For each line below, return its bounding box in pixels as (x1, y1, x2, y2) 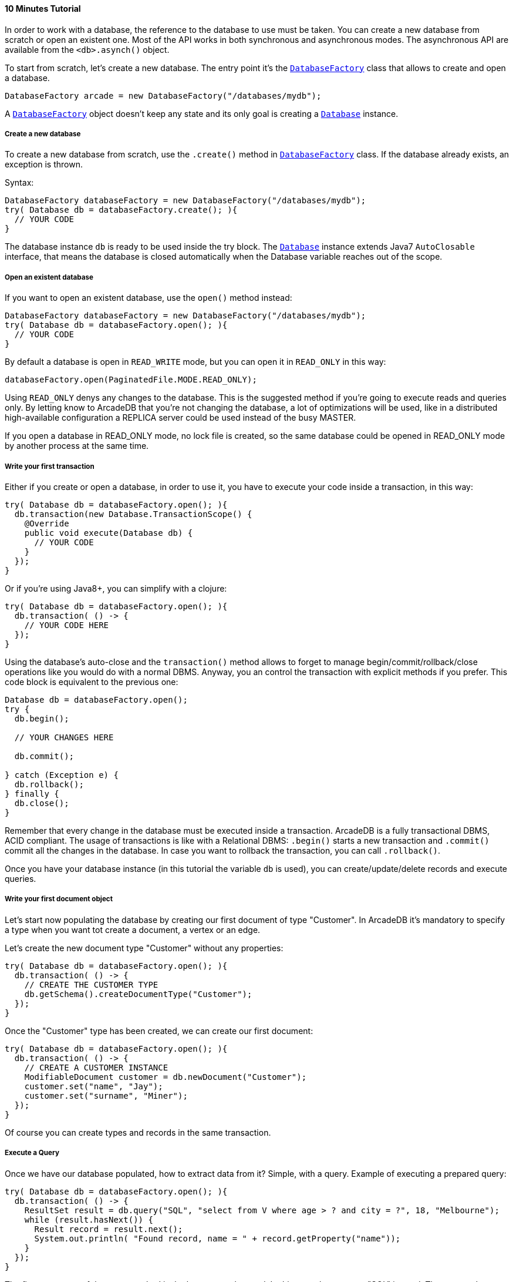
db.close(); (14, 798, 69, 808)
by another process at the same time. (5, 441, 149, 451)
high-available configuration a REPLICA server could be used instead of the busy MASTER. (5, 412, 356, 423)
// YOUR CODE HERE (24, 620, 109, 630)
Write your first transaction (5, 462, 95, 471)
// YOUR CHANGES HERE (14, 732, 114, 742)
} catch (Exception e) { (5, 770, 119, 780)
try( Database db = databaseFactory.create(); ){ (5, 205, 238, 215)
